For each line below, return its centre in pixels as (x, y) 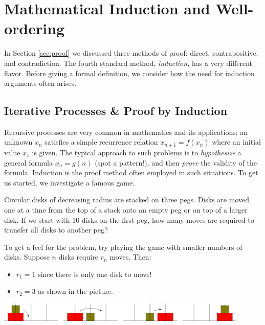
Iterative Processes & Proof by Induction (116, 111)
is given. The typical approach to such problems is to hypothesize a (137, 152)
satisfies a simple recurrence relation (101, 142)
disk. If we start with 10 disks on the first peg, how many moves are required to (129, 219)
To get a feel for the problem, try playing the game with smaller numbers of (123, 247)
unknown (18, 142)
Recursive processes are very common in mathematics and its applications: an (126, 132)
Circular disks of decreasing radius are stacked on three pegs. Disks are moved (127, 200)
